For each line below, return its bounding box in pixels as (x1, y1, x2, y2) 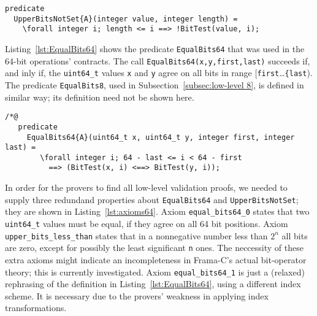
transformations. (5, 301, 67, 314)
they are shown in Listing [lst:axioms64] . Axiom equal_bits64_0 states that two (5, 205, 310, 218)
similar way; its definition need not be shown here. (5, 90, 194, 103)
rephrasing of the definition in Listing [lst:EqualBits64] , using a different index (5, 277, 301, 290)
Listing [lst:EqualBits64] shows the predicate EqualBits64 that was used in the (5, 42, 305, 55)
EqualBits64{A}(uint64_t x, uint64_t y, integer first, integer (26, 133, 295, 142)
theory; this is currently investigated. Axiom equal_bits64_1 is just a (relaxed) (5, 265, 305, 278)
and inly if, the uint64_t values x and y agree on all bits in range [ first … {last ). (5, 66, 313, 79)
